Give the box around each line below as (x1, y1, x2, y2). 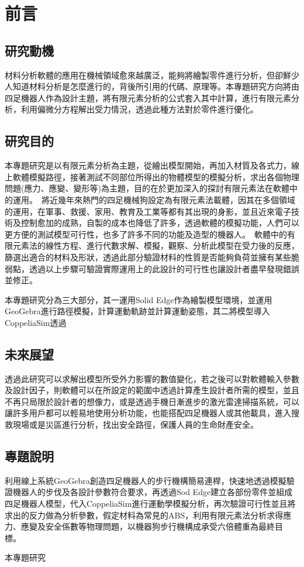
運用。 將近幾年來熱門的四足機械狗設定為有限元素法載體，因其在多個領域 (12, 193, 295, 205)
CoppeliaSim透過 (5, 316, 67, 328)
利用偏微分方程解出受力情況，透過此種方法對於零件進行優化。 (20, 103, 258, 115)
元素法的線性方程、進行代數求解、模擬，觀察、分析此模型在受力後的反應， (12, 239, 299, 252)
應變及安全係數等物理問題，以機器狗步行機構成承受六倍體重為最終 (20, 520, 275, 532)
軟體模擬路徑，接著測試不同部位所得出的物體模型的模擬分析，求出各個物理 (12, 170, 299, 183)
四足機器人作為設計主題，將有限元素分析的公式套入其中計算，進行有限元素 (5, 91, 291, 104)
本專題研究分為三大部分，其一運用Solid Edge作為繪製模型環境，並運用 (5, 293, 272, 305)
